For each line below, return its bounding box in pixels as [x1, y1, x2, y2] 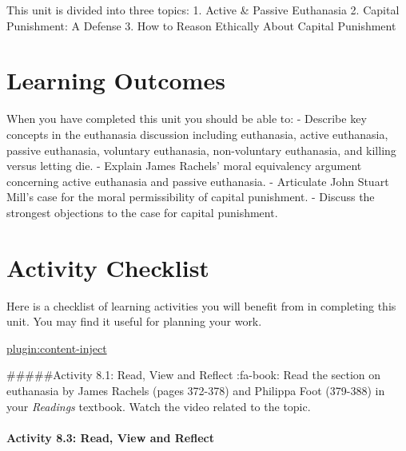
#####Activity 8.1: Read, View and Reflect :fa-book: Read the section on [6, 366, 381, 383]
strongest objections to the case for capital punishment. [6, 204, 278, 220]
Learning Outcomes [6, 64, 225, 97]
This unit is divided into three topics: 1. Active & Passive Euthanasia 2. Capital [6, 2, 400, 18]
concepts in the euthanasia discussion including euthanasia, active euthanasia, [6, 125, 388, 142]
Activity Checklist [6, 251, 209, 283]
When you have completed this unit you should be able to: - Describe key [6, 110, 367, 127]
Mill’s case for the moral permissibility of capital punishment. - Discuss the [6, 188, 375, 205]
